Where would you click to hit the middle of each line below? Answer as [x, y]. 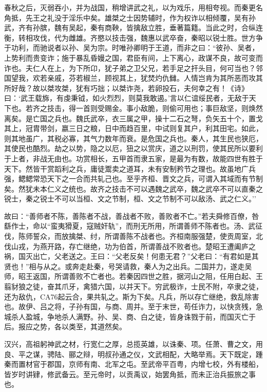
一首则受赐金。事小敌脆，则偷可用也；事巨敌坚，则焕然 [169, 108]
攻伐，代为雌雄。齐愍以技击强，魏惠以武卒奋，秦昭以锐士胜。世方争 [148, 37]
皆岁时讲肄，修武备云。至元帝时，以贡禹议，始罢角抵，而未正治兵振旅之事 [130, 374]
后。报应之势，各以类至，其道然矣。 [65, 326]
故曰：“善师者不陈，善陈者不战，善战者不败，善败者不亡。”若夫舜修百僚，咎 [132, 216]
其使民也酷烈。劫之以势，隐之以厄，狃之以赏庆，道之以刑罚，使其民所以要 [130, 148]
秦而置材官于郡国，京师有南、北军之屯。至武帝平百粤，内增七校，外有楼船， [133, 364]
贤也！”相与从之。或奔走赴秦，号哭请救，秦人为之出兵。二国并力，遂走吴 [128, 266]
